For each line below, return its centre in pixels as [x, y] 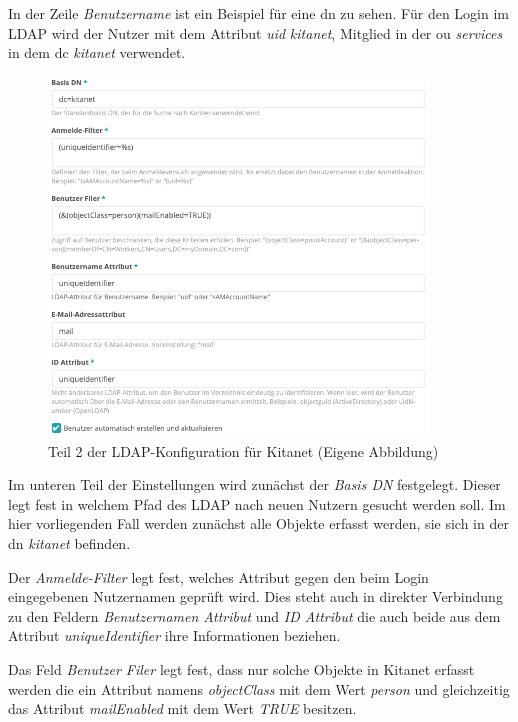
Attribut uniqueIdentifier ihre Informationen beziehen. [174, 635]
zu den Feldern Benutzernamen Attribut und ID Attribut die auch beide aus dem [254, 615]
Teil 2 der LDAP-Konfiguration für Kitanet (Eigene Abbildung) [243, 450]
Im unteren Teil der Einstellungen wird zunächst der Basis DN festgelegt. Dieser [254, 484]
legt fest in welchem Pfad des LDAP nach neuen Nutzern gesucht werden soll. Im [257, 503]
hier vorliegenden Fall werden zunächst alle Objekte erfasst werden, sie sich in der [258, 523]
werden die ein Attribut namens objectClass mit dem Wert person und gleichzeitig [259, 688]
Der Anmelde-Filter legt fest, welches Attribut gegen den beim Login [218, 576]
